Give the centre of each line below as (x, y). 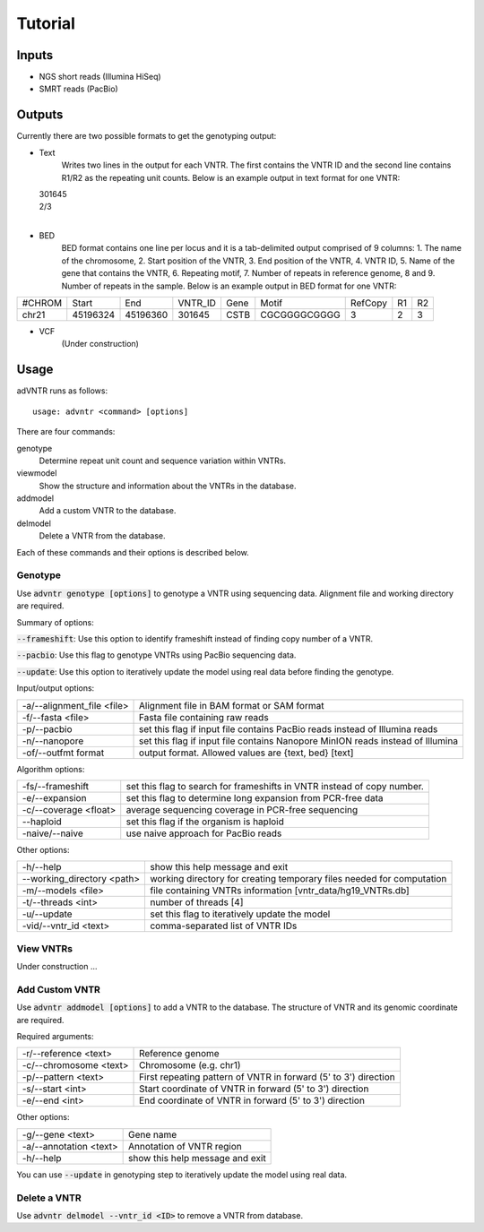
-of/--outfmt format (63, 753)
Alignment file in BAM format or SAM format (232, 705)
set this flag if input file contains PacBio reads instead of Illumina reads (289, 728)
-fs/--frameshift (56, 786)
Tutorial (46, 23)
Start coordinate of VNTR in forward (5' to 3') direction (254, 1089)
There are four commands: (66, 432)
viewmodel (37, 473)
